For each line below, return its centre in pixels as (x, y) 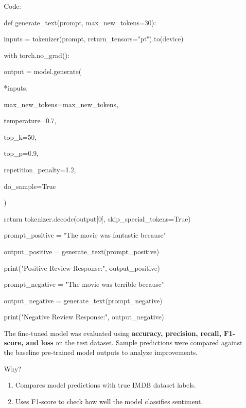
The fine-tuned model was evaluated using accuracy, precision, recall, (113, 333)
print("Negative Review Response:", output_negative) (84, 317)
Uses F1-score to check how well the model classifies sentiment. (109, 401)
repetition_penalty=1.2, (40, 169)
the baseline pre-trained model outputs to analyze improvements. (101, 352)
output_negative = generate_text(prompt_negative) (83, 300)
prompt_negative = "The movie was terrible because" (84, 284)
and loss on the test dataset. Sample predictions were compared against (134, 343)
